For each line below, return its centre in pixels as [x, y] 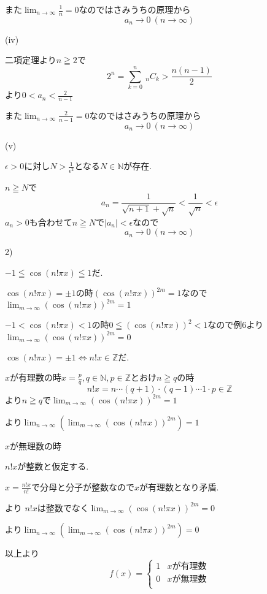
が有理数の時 [36, 377]
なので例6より [235, 325]
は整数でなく [63, 507]
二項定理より [31, 60]
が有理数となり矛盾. [179, 486]
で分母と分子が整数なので [83, 486]
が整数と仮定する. [53, 466]
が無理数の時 [36, 445]
